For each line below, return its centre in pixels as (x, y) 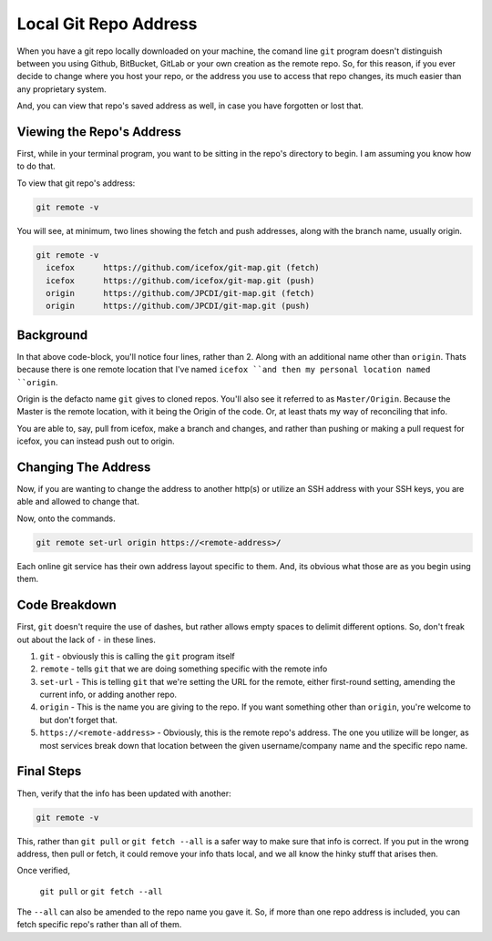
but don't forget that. (79, 720)
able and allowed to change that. (78, 502)
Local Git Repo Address (107, 24)
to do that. (36, 166)
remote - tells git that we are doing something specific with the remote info (184, 669)
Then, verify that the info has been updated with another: (124, 793)
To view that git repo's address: (76, 183)
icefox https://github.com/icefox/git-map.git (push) (180, 281)
